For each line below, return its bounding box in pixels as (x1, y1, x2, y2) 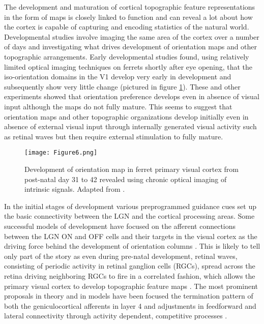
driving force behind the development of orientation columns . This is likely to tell (4, 241, 260, 251)
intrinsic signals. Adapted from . (24, 184, 125, 194)
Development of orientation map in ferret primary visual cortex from (24, 163, 239, 174)
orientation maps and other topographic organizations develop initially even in (4, 111, 249, 122)
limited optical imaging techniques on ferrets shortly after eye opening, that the (4, 61, 253, 72)
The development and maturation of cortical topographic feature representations (4, 2, 255, 12)
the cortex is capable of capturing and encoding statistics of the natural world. (4, 21, 249, 32)
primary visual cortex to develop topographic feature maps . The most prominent (4, 280, 258, 291)
